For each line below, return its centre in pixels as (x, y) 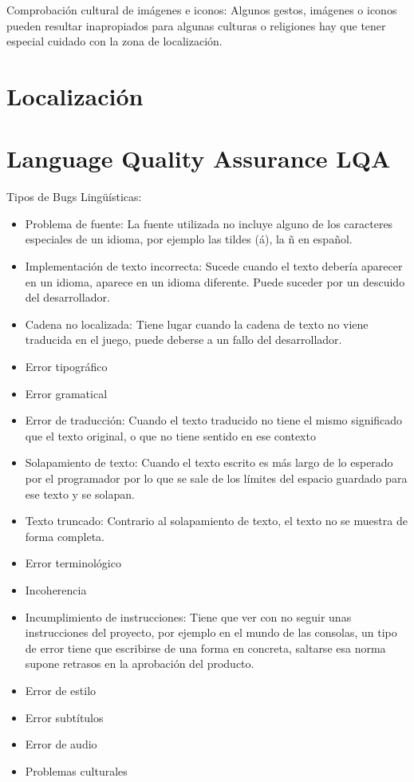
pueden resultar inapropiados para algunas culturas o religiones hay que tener (196, 25)
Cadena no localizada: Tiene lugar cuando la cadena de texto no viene (197, 324)
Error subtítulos (64, 717)
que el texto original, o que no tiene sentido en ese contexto (170, 435)
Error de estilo (61, 690)
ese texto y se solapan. (80, 494)
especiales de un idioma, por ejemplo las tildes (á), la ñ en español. (189, 239)
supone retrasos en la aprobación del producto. (140, 664)
